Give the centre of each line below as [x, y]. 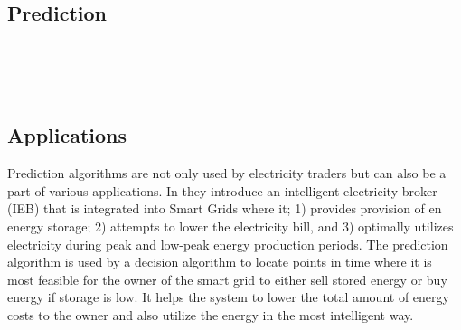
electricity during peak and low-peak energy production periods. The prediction [228, 244]
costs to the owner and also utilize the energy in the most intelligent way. [211, 314]
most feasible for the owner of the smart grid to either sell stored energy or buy [227, 279]
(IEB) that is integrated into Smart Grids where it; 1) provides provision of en [225, 208]
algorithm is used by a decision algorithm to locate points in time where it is [220, 262]
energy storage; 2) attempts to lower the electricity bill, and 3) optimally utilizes [230, 226]
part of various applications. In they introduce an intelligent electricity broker [222, 190]
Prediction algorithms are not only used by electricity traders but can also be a [227, 173]
